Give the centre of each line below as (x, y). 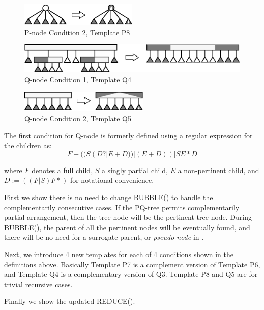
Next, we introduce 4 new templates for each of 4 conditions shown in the (119, 254)
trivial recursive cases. (38, 284)
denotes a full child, (62, 170)
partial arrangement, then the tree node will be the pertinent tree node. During (128, 217)
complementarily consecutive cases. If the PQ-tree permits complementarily (122, 207)
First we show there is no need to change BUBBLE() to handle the (109, 197)
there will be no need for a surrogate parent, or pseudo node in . (104, 237)
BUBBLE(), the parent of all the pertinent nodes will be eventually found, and (127, 227)
